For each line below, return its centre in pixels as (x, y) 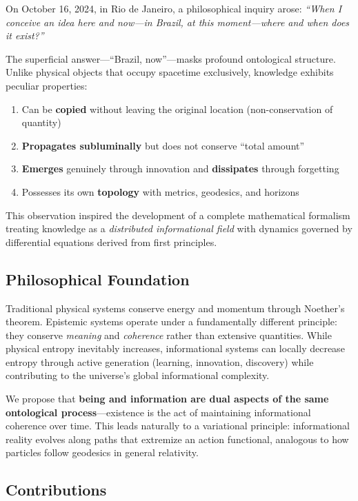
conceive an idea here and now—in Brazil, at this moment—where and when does (178, 22)
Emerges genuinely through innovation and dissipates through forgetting (180, 168)
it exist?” (25, 35)
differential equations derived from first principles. (111, 242)
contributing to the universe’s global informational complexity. (138, 375)
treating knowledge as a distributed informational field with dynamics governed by (179, 228)
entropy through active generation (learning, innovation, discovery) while (160, 361)
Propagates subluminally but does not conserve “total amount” (163, 145)
